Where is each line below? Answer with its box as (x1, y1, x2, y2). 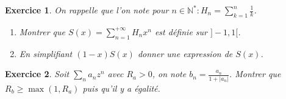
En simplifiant (19, 47, 73, 60)
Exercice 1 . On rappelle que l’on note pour (5, 4, 169, 16)
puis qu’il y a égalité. (82, 81, 160, 94)
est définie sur (154, 25, 207, 38)
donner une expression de (137, 47, 233, 60)
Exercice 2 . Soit (5, 67, 70, 80)
